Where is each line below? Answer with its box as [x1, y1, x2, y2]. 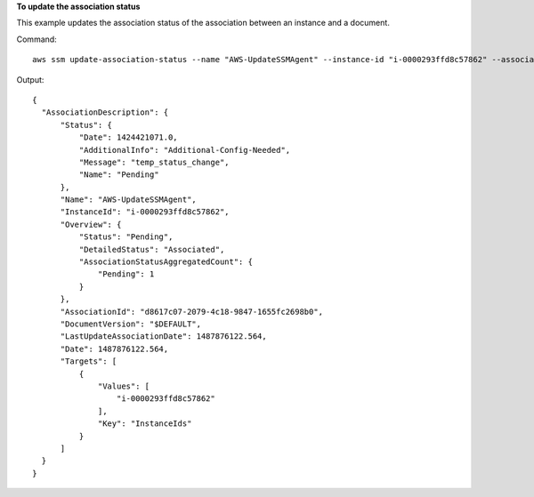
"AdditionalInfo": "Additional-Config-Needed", [78, 145, 291, 155]
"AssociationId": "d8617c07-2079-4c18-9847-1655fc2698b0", [60, 307, 324, 317]
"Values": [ [98, 381, 150, 391]
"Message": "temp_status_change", [78, 156, 231, 167]
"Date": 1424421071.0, [78, 132, 178, 142]
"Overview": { [60, 219, 122, 229]
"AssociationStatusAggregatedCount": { [78, 257, 254, 267]
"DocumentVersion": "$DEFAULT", [60, 318, 202, 329]
